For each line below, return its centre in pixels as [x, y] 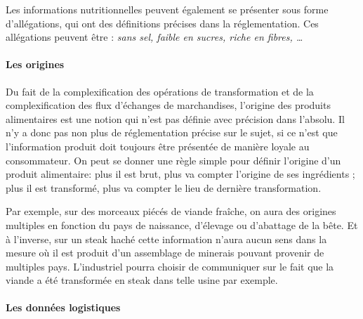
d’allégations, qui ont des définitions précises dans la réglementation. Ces [162, 23]
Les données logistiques [63, 307]
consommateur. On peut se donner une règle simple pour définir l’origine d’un [173, 160]
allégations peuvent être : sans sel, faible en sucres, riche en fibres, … [154, 37]
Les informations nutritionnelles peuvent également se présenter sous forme [167, 9]
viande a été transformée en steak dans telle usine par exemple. [142, 280]
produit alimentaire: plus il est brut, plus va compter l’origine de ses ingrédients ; [180, 174]
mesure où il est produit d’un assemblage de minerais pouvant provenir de [165, 253]
